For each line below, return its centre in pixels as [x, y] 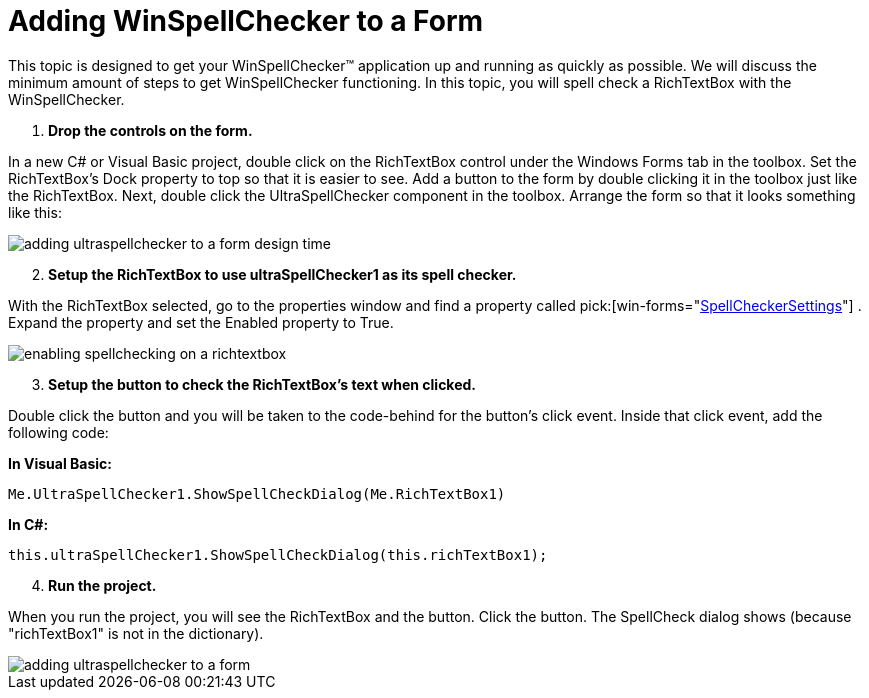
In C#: [28, 524]
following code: [58, 432]
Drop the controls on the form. [150, 130]
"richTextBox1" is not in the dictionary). [136, 633]
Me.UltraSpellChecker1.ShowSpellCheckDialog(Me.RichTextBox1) [257, 493]
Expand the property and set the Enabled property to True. [201, 322]
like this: [35, 212]
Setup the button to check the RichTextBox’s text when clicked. [262, 384]
